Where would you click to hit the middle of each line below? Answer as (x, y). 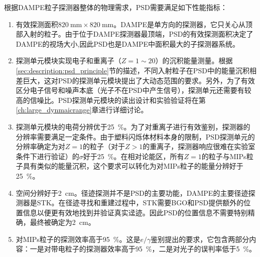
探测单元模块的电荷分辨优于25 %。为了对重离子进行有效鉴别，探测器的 (133, 126)
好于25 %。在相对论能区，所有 (134, 156)
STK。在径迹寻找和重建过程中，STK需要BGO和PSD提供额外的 (140, 203)
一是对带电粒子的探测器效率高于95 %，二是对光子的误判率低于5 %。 (143, 249)
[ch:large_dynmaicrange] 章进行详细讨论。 (82, 110)
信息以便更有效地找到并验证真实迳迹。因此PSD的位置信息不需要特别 (135, 212)
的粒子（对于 (104, 146)
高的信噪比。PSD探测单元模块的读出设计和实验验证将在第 (111, 100)
